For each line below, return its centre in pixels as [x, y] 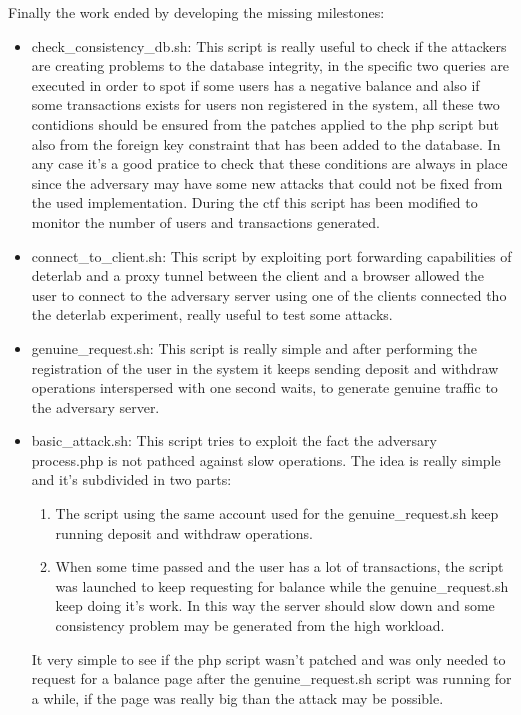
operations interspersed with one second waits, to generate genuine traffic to [264, 387]
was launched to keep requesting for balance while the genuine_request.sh [282, 585]
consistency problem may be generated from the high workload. [250, 625]
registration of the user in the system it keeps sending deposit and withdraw [265, 367]
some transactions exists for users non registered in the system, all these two [265, 104]
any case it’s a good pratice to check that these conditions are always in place [269, 163]
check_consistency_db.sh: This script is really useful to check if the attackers [269, 45]
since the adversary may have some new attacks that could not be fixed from [267, 182]
